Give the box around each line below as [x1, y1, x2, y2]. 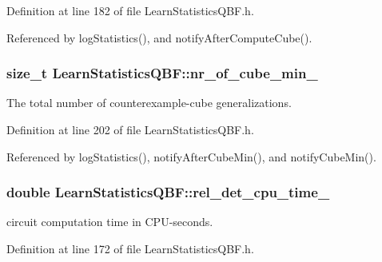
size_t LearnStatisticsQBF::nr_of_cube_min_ [6, 63, 318, 83]
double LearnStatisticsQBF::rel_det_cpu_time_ [6, 182, 330, 202]
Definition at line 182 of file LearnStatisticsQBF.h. [6, 2, 254, 18]
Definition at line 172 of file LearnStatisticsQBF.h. [6, 240, 254, 256]
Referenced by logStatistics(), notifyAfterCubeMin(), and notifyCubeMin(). [6, 148, 376, 165]
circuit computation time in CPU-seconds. [6, 213, 213, 230]
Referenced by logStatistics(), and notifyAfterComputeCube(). [6, 29, 312, 46]
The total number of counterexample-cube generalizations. [6, 94, 292, 111]
